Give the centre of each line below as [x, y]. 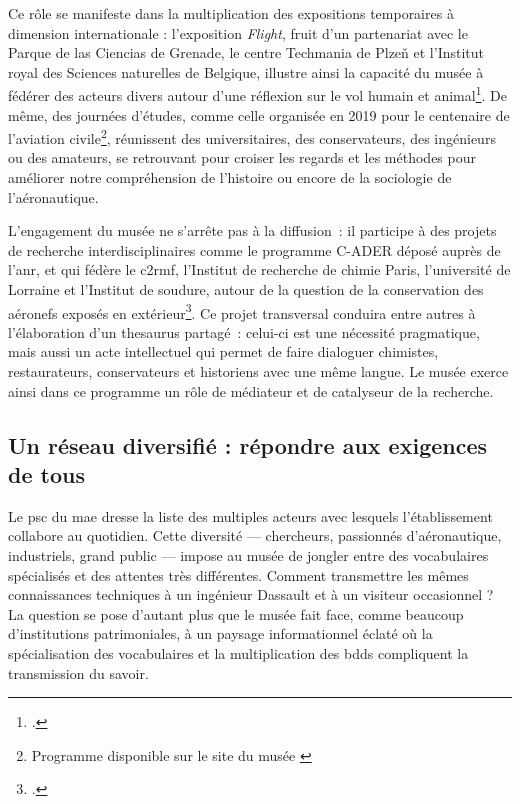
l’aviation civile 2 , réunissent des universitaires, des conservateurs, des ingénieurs [252, 136]
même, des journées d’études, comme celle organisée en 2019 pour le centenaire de [259, 114]
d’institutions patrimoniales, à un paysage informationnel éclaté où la [220, 633]
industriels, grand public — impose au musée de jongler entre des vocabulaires [248, 555]
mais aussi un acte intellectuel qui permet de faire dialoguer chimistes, [223, 351]
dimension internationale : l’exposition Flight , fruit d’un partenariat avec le [238, 32]
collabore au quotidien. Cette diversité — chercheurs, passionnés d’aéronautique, [255, 535]
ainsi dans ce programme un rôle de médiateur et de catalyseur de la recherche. [251, 390]
